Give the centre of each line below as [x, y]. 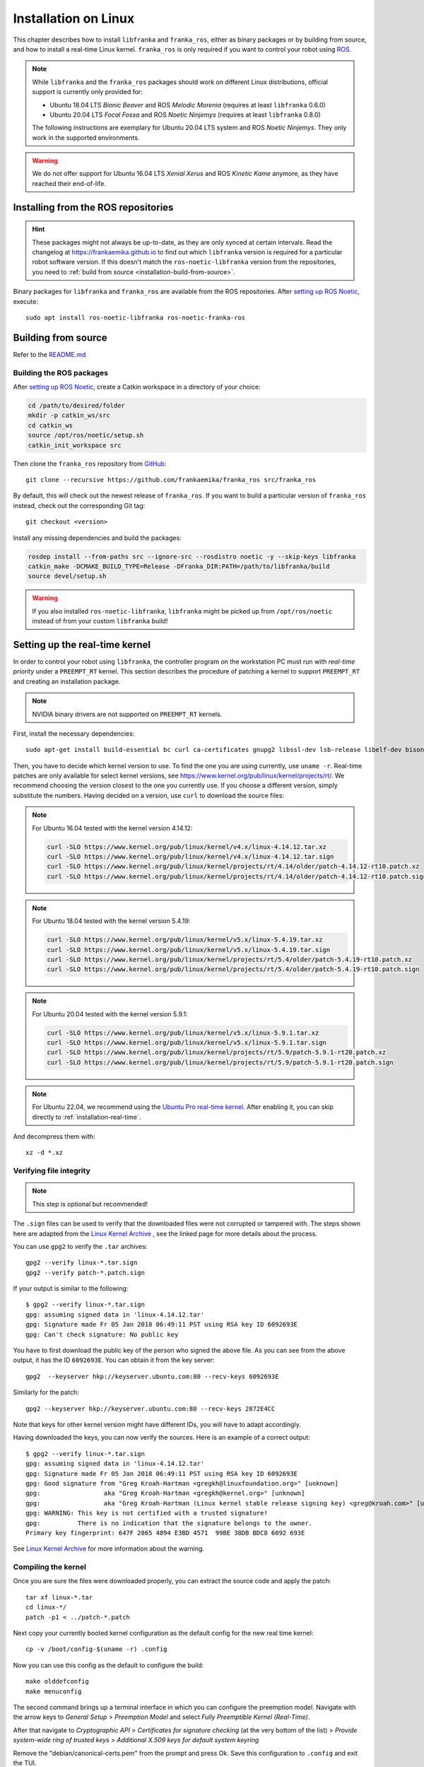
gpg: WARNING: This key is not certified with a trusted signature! [147, 1513]
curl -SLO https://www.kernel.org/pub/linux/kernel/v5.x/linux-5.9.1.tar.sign [187, 1043]
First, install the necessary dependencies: [74, 733]
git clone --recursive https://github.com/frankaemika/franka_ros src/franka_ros [171, 480]
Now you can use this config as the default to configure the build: [108, 1665]
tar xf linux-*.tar [59, 1597]
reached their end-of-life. [69, 183]
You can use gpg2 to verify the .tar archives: [80, 1246]
